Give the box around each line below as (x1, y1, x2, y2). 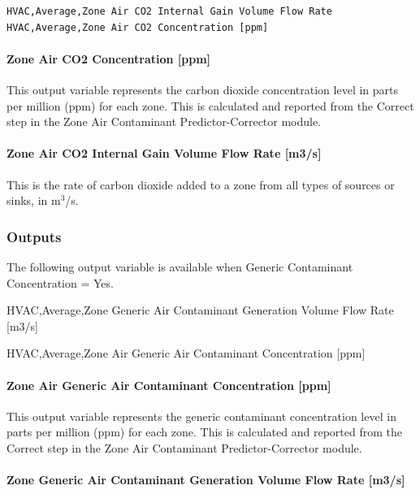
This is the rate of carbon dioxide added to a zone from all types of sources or (6, 175, 395, 193)
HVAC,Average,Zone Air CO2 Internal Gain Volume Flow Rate (6, 6, 332, 17)
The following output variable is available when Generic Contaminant (6, 258, 353, 275)
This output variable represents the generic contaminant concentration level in (6, 407, 396, 424)
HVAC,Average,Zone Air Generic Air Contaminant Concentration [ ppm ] (6, 344, 366, 362)
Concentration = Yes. (6, 274, 114, 291)
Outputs (6, 226, 62, 246)
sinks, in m (6, 192, 61, 209)
